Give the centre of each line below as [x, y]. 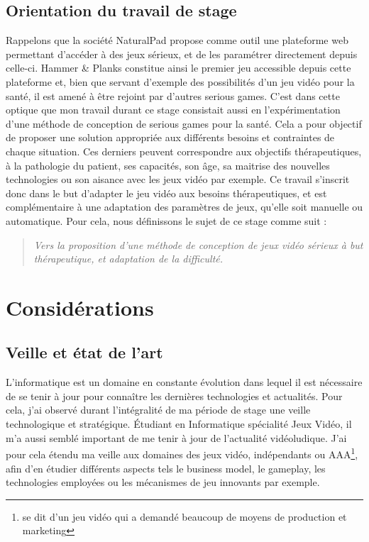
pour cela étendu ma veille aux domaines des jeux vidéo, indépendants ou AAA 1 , [182, 453]
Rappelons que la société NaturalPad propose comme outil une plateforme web [177, 40]
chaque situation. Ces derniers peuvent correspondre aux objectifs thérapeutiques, [184, 151]
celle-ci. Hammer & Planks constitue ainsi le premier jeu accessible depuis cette [178, 68]
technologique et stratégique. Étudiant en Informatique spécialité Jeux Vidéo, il [179, 424]
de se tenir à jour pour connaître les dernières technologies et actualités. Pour [174, 396]
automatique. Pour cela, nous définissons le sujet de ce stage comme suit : [166, 220]
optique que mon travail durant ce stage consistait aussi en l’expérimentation [173, 110]
